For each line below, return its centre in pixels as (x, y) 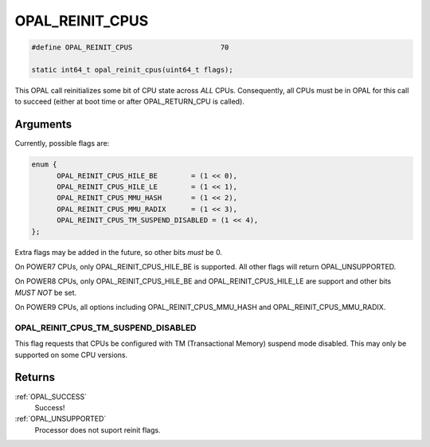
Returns (35, 377)
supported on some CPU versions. (71, 355)
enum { (44, 165)
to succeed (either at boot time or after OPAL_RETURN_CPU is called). (129, 102)
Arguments (43, 125)
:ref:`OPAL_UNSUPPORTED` (61, 419)
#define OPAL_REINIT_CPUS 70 (130, 47)
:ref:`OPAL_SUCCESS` (51, 396)
